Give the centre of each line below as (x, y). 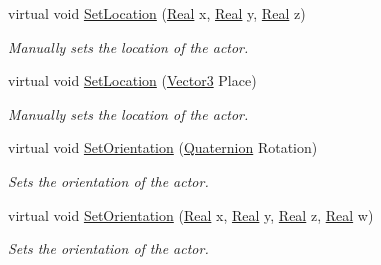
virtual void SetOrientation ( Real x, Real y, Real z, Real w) (191, 214)
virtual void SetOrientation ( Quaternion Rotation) (163, 147)
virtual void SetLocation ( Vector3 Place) (132, 80)
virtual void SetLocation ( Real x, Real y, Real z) (157, 13)
